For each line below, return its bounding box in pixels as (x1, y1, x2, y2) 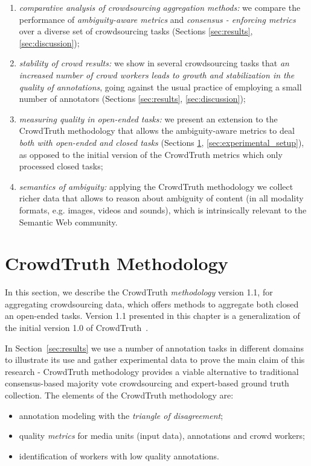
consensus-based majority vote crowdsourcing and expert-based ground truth (5, 377, 289, 389)
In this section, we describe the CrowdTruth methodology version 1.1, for (5, 286, 273, 298)
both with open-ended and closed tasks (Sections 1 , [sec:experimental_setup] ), (19, 136, 304, 148)
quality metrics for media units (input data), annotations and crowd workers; (19, 429, 305, 442)
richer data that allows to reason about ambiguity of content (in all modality (19, 192, 304, 204)
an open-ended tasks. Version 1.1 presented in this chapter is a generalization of (5, 309, 300, 322)
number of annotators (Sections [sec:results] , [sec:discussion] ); (19, 92, 246, 105)
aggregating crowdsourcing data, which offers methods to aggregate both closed (5, 297, 299, 310)
